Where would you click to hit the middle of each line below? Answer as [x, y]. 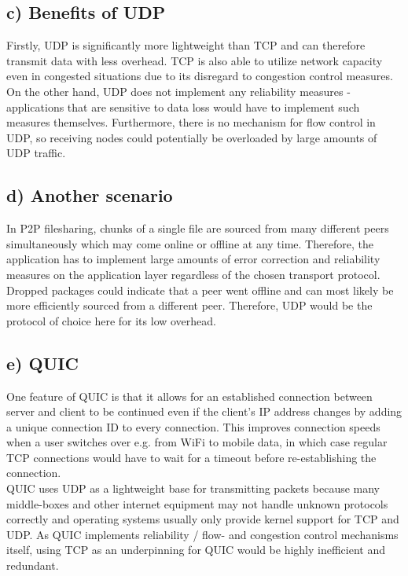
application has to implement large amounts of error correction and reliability [193, 259]
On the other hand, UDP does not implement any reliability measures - [178, 91]
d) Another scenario [90, 195]
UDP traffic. [36, 153]
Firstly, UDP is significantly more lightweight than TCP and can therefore [186, 45]
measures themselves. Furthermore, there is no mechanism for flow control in [191, 122]
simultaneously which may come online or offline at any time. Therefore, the [190, 243]
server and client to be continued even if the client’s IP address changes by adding [204, 411]
